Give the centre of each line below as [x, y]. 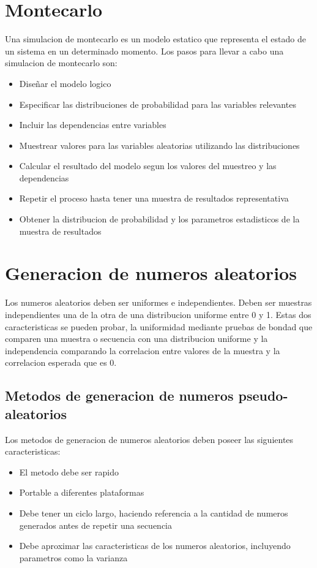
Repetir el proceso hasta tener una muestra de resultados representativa [154, 198]
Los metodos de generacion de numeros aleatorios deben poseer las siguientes [149, 439]
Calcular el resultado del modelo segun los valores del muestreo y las [148, 166]
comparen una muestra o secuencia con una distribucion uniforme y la [136, 339]
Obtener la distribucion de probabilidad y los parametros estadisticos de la [159, 219]
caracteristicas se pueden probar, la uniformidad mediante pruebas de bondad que [159, 326]
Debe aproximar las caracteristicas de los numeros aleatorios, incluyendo [155, 546]
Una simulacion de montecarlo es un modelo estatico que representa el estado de [155, 39]
